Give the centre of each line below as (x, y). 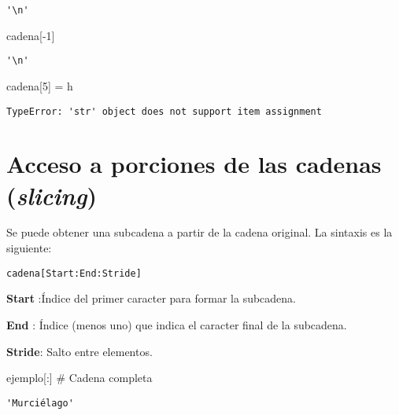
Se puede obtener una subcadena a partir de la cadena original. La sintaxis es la (199, 232)
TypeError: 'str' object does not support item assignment (164, 111)
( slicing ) (52, 195)
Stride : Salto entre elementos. (79, 351)
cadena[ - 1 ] (31, 35)
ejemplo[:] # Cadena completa (79, 378)
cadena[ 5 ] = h (40, 85)
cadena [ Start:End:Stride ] (74, 273)
